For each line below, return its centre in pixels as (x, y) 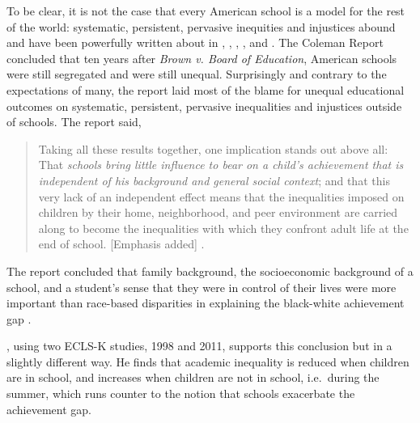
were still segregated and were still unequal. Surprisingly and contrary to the (197, 74)
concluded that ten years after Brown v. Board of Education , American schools (202, 58)
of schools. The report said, (74, 122)
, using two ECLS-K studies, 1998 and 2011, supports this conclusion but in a (199, 346)
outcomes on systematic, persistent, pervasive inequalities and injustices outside (204, 106)
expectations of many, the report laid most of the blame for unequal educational (206, 89)
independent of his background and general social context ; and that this (214, 180)
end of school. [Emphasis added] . (121, 244)
